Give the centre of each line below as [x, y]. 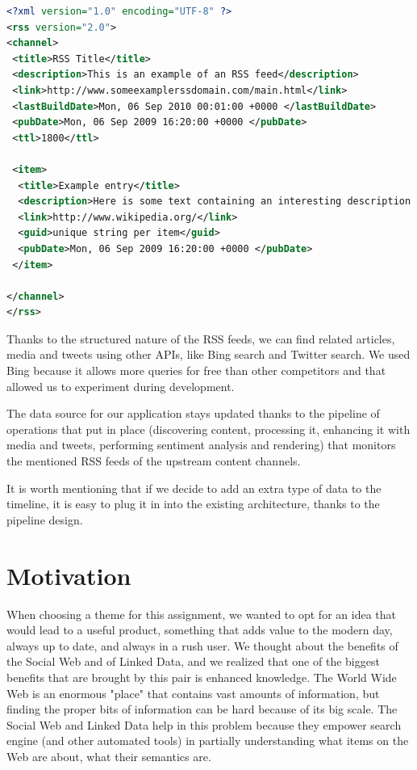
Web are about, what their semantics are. [109, 756]
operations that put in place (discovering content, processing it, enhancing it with [208, 429]
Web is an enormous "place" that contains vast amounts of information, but [193, 693]
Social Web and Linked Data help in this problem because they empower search [204, 724]
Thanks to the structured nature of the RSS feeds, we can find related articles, [201, 338]
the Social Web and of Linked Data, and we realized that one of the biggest [193, 661]
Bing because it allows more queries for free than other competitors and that [196, 370]
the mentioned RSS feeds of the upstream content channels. [154, 461]
